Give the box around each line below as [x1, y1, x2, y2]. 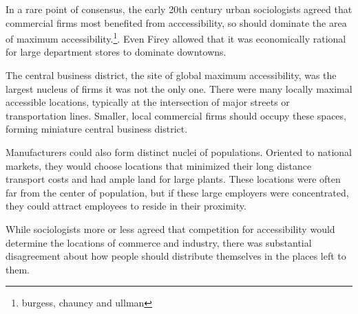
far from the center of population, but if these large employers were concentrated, [6, 185, 349, 199]
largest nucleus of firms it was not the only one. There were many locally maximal [6, 81, 352, 96]
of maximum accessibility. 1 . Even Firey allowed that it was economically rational [6, 30, 346, 45]
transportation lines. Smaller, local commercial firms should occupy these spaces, [6, 108, 346, 122]
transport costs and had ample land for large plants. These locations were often [6, 172, 341, 186]
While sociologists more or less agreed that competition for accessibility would [6, 221, 335, 236]
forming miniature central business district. [6, 122, 188, 136]
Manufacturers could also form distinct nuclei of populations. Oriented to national [6, 145, 352, 159]
